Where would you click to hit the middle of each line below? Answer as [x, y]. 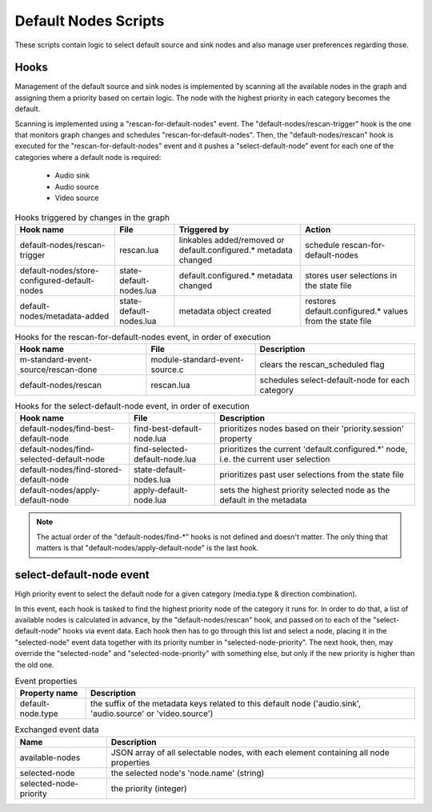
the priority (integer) [149, 788]
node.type [39, 714]
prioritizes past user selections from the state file [312, 474]
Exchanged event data [57, 730]
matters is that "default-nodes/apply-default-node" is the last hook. [148, 548]
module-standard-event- [197, 360]
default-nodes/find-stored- [71, 470]
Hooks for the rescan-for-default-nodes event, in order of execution [143, 337]
